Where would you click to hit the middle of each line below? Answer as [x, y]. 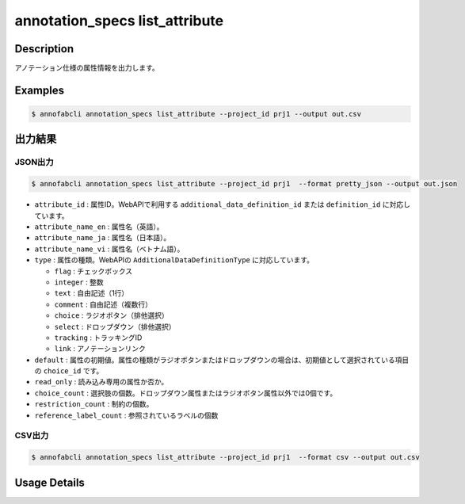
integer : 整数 [79, 282]
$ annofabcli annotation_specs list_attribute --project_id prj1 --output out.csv [196, 114]
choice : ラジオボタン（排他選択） [112, 315]
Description [44, 49]
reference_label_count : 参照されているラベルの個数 [126, 415]
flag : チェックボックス [93, 271]
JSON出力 [34, 162]
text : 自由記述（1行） [91, 293]
